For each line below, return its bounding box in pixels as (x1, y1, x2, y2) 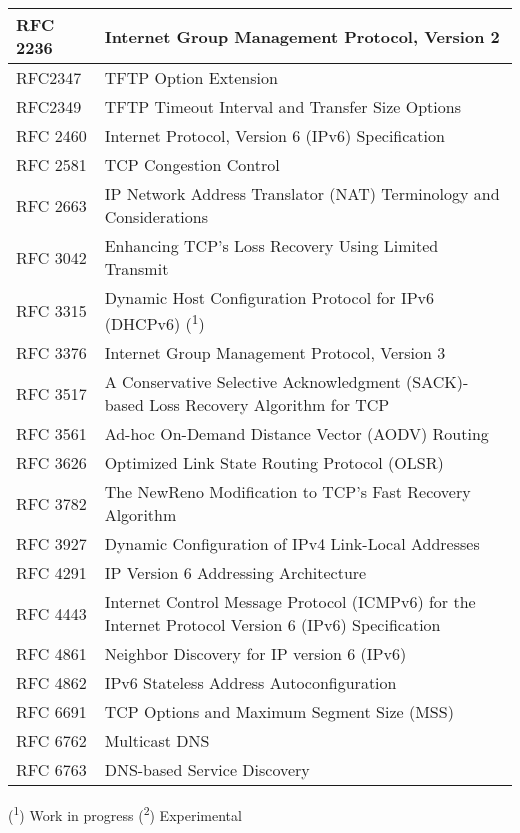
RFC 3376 (16, 341, 87, 365)
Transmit (104, 257, 169, 280)
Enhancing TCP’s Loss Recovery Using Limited (104, 234, 439, 257)
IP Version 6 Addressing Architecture (104, 561, 367, 585)
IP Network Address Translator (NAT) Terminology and (104, 182, 500, 205)
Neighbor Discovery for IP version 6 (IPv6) (104, 642, 407, 666)
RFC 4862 (16, 671, 87, 695)
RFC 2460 (16, 124, 87, 147)
